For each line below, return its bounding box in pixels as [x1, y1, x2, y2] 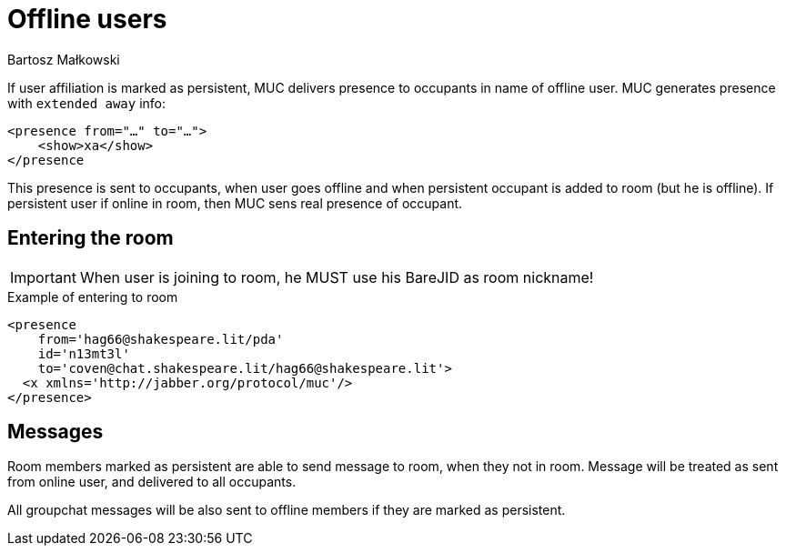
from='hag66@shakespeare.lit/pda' [37, 331, 284, 347]
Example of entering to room [7, 288, 178, 305]
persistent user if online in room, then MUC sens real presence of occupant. [7, 195, 463, 211]
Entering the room [7, 226, 174, 250]
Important [10, 267, 76, 287]
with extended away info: [7, 95, 166, 111]
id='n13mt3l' [37, 346, 130, 361]
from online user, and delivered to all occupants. [7, 474, 297, 490]
